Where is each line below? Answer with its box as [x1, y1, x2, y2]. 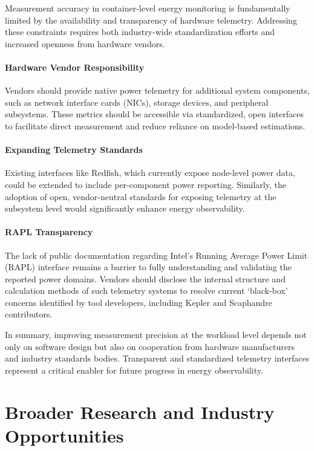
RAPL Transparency [5, 225, 93, 238]
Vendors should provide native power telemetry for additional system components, [5, 84, 310, 97]
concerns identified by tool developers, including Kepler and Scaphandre [5, 296, 272, 308]
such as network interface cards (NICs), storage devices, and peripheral [5, 96, 269, 108]
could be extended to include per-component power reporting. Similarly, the [5, 178, 286, 190]
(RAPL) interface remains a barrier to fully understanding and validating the [5, 261, 292, 273]
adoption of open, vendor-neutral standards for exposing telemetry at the [5, 190, 276, 203]
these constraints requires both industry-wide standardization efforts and [5, 25, 275, 38]
